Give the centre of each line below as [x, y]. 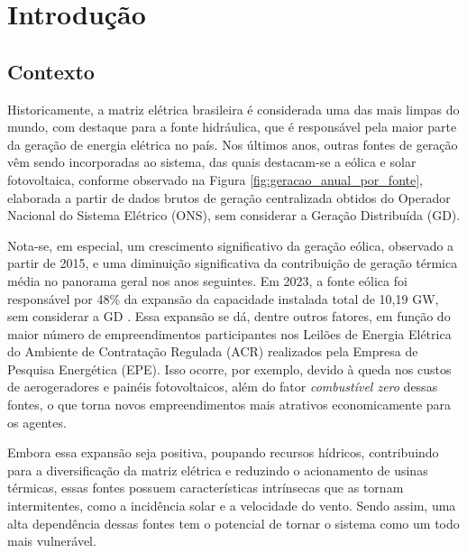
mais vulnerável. [52, 541]
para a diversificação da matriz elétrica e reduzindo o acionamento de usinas [218, 470]
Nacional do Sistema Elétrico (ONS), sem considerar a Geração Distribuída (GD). [234, 215]
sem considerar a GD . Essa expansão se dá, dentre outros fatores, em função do [229, 316]
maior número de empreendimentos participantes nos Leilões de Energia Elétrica [229, 333]
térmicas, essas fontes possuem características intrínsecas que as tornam [206, 488]
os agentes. [37, 422]
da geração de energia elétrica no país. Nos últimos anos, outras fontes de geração [233, 144]
